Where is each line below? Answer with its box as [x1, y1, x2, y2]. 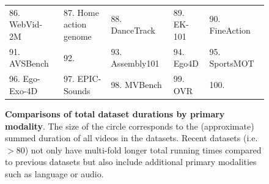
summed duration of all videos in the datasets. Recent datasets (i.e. [5, 131, 258, 144]
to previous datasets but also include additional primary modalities [5, 155, 257, 168]
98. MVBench [111, 78, 162, 91]
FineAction [209, 24, 251, 37]
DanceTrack [111, 24, 155, 37]
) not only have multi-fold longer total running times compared [24, 143, 262, 156]
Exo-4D [9, 84, 38, 97]
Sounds [63, 84, 90, 97]
